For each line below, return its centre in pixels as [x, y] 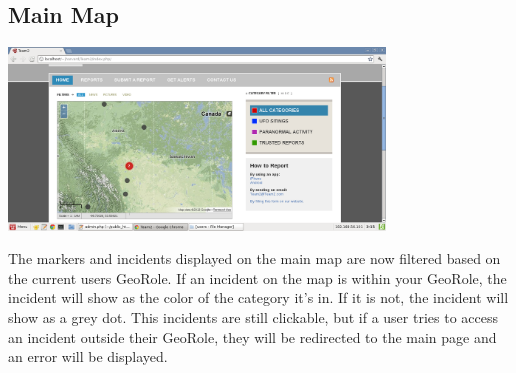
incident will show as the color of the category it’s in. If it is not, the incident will [258, 297]
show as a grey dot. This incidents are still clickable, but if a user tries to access [253, 317]
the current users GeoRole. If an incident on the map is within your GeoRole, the [257, 277]
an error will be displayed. [88, 356]
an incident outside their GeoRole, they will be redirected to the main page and [252, 336]
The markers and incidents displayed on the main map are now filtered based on [254, 258]
